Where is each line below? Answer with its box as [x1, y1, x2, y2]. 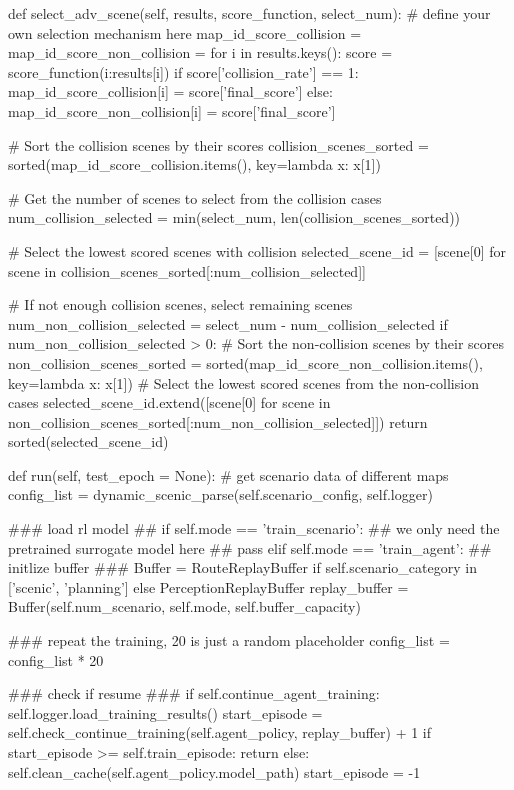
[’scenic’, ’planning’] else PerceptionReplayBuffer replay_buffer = [8, 576, 409, 597]
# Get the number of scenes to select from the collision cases [8, 187, 382, 208]
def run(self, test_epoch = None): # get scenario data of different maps [8, 464, 449, 485]
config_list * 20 [8, 649, 104, 670]
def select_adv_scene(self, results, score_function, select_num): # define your [8, 3, 491, 23]
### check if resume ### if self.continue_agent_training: [8, 683, 380, 704]
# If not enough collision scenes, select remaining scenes [8, 294, 353, 315]
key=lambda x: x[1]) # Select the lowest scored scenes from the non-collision [8, 372, 479, 393]
